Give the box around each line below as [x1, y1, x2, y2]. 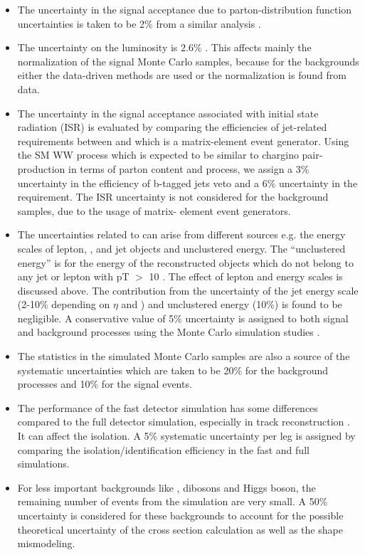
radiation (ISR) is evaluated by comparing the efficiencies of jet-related [17, 120, 327, 134]
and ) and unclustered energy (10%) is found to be [121, 297, 342, 312]
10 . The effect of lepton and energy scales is [149, 269, 343, 284]
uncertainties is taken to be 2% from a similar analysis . [17, 16, 261, 31]
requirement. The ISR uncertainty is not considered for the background [17, 189, 329, 204]
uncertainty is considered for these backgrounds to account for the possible [17, 508, 344, 522]
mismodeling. [17, 536, 75, 551]
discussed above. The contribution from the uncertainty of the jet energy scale [17, 282, 359, 297]
